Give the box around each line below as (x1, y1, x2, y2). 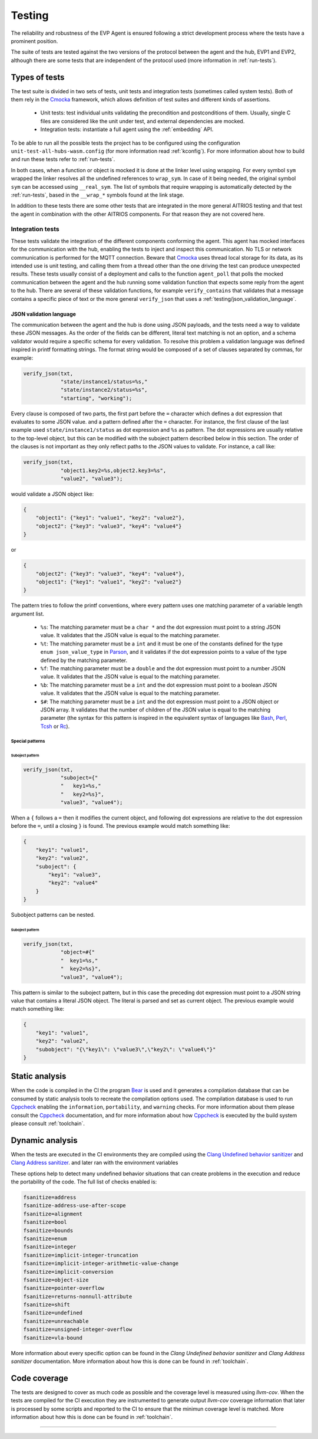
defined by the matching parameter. (40, 657, 128, 664)
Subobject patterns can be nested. (11, 912, 95, 919)
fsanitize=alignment (23, 1210, 82, 1217)
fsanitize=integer (23, 1244, 77, 1250)
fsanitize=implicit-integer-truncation (23, 1251, 138, 1258)
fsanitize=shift (23, 1302, 71, 1308)
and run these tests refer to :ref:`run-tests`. (11, 156, 115, 163)
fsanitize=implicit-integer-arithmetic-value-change (23, 1260, 179, 1267)
